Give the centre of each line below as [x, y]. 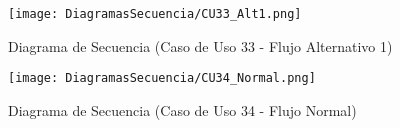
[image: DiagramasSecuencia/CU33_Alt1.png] [155, 14]
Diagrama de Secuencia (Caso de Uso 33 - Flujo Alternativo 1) [200, 45]
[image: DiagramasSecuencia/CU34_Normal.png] [162, 78]
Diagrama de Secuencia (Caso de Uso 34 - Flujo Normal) [182, 109]
